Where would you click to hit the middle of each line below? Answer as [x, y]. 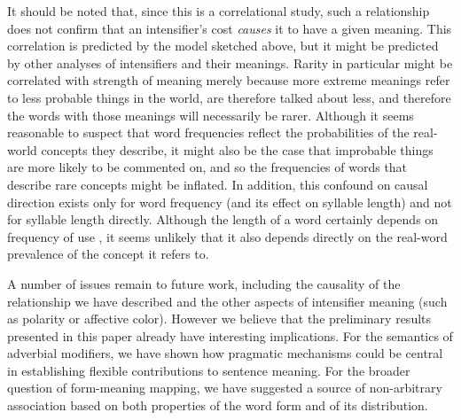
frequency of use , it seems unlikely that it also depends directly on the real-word [227, 236]
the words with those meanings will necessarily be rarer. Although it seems [211, 115]
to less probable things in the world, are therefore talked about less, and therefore [229, 97]
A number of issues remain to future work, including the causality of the [204, 283]
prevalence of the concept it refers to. [108, 254]
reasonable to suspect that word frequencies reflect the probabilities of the [208, 132]
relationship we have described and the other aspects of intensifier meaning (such [227, 301]
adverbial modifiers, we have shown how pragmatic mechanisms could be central [225, 353]
